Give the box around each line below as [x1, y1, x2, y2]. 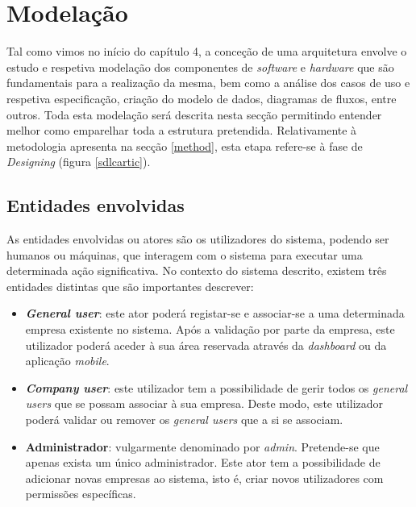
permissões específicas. [25, 485, 136, 502]
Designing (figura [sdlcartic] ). [6, 153, 151, 170]
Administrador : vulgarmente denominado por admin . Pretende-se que [25, 438, 380, 455]
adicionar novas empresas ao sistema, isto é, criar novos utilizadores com [25, 469, 384, 486]
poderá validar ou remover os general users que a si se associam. [25, 411, 343, 428]
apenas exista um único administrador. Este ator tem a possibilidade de [25, 454, 381, 471]
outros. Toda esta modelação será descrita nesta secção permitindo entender [6, 106, 382, 123]
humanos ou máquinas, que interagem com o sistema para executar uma [6, 246, 363, 263]
